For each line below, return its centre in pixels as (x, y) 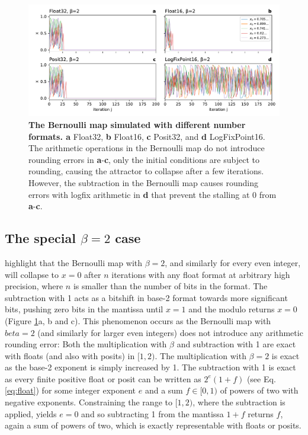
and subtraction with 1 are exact (236, 344)
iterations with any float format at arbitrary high (201, 274)
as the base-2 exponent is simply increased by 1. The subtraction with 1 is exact (150, 367)
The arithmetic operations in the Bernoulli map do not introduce (147, 148)
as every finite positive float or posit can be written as (103, 378)
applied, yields (31, 413)
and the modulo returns (232, 309)
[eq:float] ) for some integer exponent (70, 390)
